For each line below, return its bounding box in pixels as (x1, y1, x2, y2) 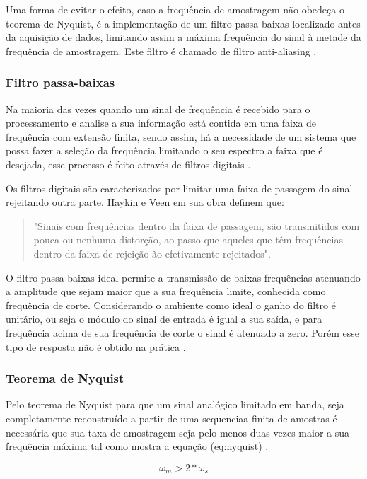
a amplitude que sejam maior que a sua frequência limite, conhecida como (6, 284, 326, 299)
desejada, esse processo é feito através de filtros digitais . (6, 156, 251, 171)
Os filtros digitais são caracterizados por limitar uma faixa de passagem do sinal (6, 180, 353, 195)
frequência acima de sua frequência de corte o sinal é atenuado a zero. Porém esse (6, 325, 359, 340)
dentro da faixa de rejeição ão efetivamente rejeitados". (33, 246, 271, 260)
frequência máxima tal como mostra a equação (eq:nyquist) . (6, 439, 269, 454)
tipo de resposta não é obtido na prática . (6, 339, 186, 354)
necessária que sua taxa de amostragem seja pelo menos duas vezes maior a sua (6, 425, 350, 439)
